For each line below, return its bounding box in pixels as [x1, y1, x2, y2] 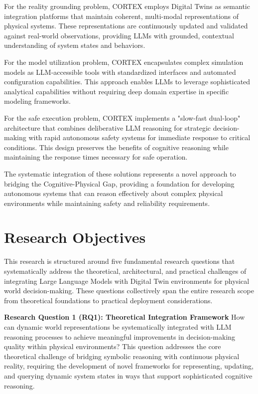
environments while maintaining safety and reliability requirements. [4, 197, 210, 208]
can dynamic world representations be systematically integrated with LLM [4, 321, 232, 332]
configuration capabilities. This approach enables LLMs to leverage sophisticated [4, 76, 251, 87]
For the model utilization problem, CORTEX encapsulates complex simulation [4, 56, 244, 67]
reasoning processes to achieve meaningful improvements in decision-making [4, 331, 236, 342]
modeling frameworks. [4, 96, 71, 106]
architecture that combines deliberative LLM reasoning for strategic [4, 122, 211, 133]
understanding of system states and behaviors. [4, 40, 145, 50]
